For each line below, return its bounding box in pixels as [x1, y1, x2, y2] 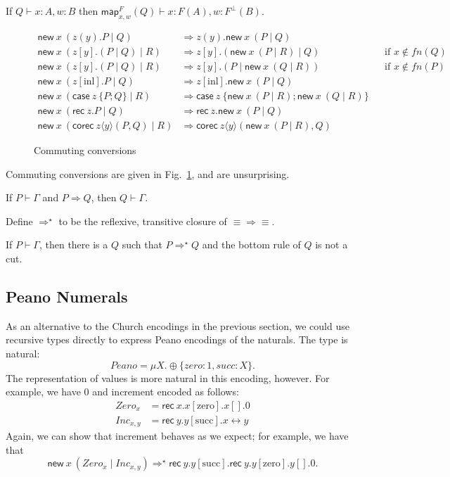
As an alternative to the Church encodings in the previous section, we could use [6, 318, 349, 333]
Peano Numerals [6, 285, 128, 307]
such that [122, 237, 162, 252]
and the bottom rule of [202, 237, 301, 252]
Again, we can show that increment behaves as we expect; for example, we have [6, 428, 349, 443]
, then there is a [39, 237, 108, 252]
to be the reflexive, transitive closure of [58, 213, 227, 228]
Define [6, 213, 33, 228]
